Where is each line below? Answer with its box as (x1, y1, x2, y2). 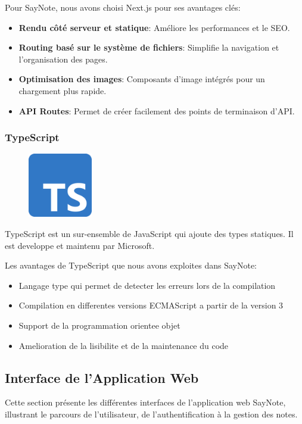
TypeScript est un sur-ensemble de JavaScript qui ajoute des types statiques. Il (5, 227, 294, 239)
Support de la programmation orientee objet (18, 319, 180, 331)
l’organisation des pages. (18, 52, 108, 65)
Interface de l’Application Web (5, 368, 199, 386)
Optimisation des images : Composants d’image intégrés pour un (18, 73, 265, 85)
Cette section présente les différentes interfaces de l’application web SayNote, (5, 396, 286, 409)
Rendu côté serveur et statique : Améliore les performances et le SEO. (18, 21, 290, 33)
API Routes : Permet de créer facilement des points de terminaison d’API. (18, 104, 295, 117)
